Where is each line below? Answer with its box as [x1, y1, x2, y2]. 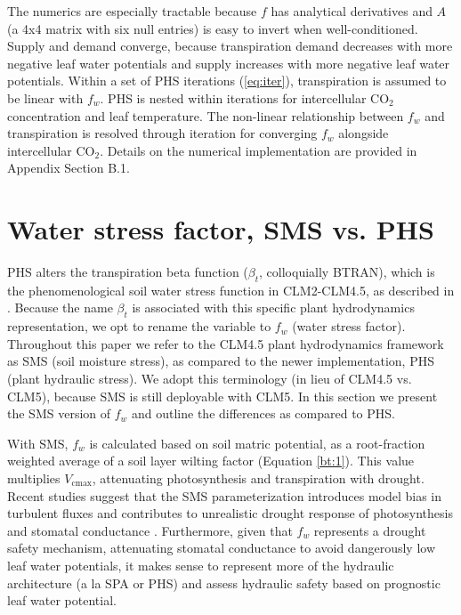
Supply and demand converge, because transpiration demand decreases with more [7, 36, 453, 55]
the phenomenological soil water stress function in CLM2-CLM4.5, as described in [7, 280, 455, 299]
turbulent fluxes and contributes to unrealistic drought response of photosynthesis [7, 504, 453, 522]
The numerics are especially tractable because [7, 2, 257, 20]
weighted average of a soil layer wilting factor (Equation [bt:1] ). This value [7, 451, 415, 470]
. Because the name [7, 298, 113, 317]
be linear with [7, 88, 84, 107]
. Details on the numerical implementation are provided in [100, 141, 417, 159]
